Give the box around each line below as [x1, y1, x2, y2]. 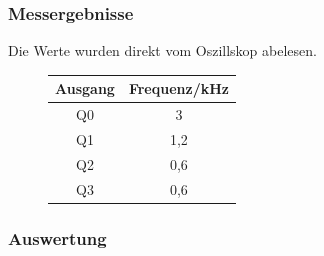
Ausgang [55, 78, 115, 99]
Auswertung [8, 225, 107, 250]
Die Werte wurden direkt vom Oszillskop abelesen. [8, 40, 317, 61]
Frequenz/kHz [128, 78, 229, 99]
